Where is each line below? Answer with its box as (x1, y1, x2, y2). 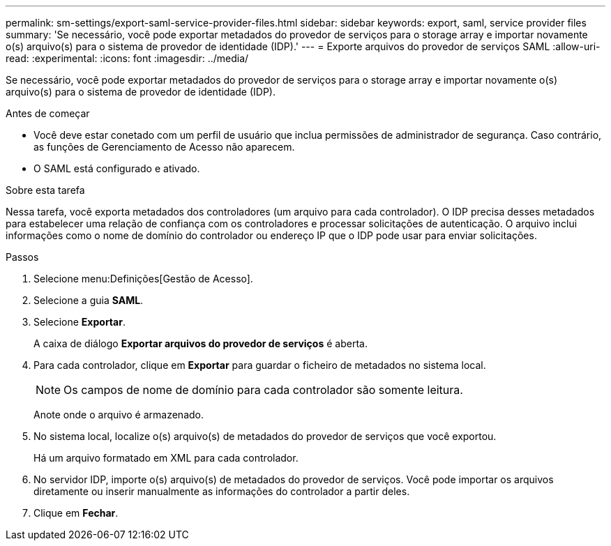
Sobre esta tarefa (6, 184, 85, 196)
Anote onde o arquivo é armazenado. (33, 409, 204, 420)
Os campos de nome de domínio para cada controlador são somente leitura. (63, 383, 463, 397)
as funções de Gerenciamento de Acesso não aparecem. (33, 141, 295, 153)
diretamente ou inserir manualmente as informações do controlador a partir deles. (33, 485, 410, 497)
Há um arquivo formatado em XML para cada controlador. (33, 452, 299, 464)
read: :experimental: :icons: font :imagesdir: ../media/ (6, 52, 249, 64)
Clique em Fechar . (33, 507, 119, 519)
